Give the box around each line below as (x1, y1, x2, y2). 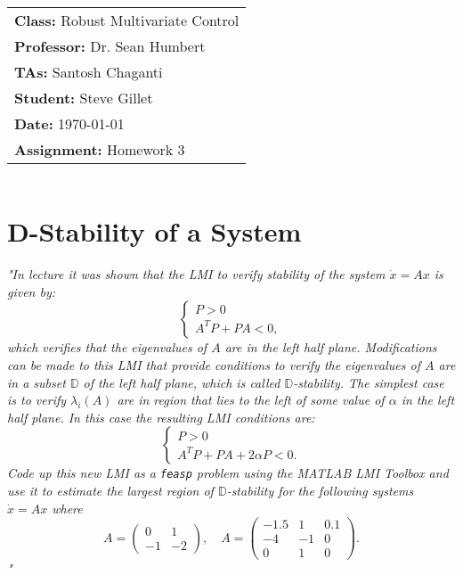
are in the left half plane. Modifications (224, 338, 437, 357)
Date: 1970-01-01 (14, 113, 125, 135)
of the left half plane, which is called (83, 373, 280, 391)
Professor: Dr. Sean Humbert (14, 36, 206, 57)
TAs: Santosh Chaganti (14, 62, 163, 83)
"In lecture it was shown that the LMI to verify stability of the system (7, 265, 386, 283)
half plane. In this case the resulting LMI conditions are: (7, 407, 315, 426)
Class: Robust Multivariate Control (14, 10, 240, 31)
